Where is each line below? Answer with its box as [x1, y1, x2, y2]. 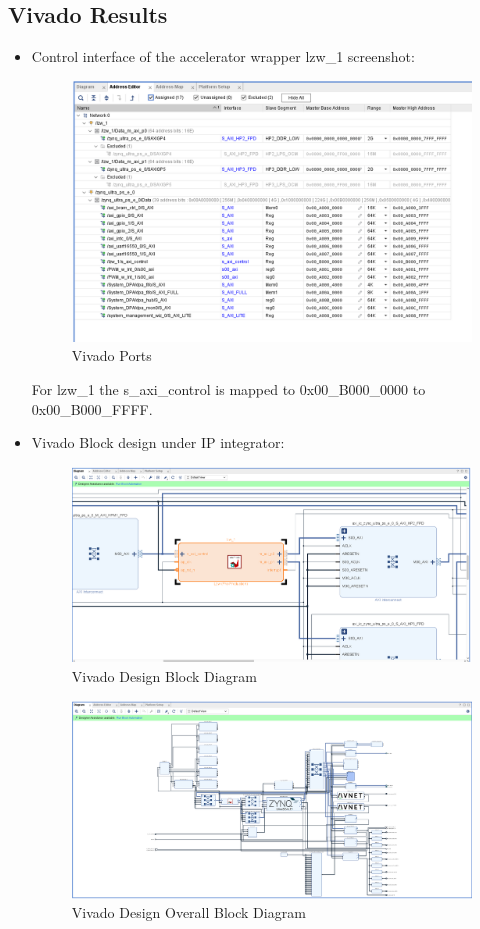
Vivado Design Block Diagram [71, 666, 257, 687]
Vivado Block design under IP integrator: [31, 432, 285, 453]
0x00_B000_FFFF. [31, 398, 153, 419]
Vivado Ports [71, 345, 152, 366]
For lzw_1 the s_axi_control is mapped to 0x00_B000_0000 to [31, 379, 426, 400]
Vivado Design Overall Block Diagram [71, 902, 306, 923]
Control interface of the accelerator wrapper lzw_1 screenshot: [31, 46, 415, 67]
